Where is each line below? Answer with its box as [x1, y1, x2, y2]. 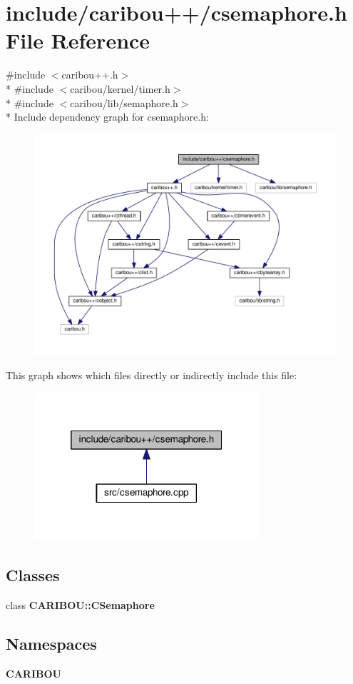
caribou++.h [61, 67, 118, 82]
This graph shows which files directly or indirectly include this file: [6, 368, 297, 382]
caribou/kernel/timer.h [70, 81, 170, 96]
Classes [6, 564, 60, 586]
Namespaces [6, 633, 97, 655]
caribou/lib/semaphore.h [70, 95, 178, 110]
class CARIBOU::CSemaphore [6, 598, 155, 613]
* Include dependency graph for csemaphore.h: [6, 109, 209, 124]
